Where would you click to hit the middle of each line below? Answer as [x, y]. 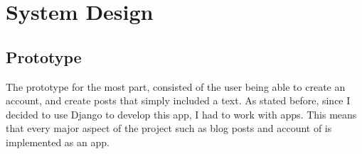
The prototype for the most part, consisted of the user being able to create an [176, 86]
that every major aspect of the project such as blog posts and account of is [169, 128]
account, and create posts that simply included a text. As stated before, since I [178, 100]
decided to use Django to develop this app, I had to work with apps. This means [181, 114]
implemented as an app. [58, 142]
